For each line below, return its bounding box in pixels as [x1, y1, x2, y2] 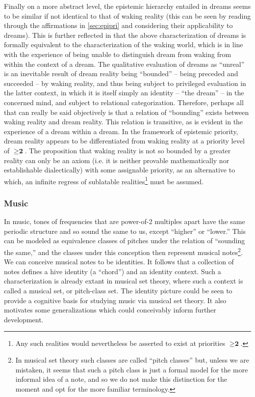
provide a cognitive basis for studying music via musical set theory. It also [4, 295, 227, 305]
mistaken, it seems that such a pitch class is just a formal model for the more [15, 364, 248, 374]
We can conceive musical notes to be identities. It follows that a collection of [4, 256, 234, 267]
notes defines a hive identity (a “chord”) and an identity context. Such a [4, 266, 221, 276]
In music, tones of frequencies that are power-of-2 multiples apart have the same [4, 216, 245, 227]
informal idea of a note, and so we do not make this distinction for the [15, 374, 227, 384]
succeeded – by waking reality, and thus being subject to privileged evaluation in [4, 78, 246, 88]
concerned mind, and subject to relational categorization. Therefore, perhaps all [4, 97, 244, 107]
